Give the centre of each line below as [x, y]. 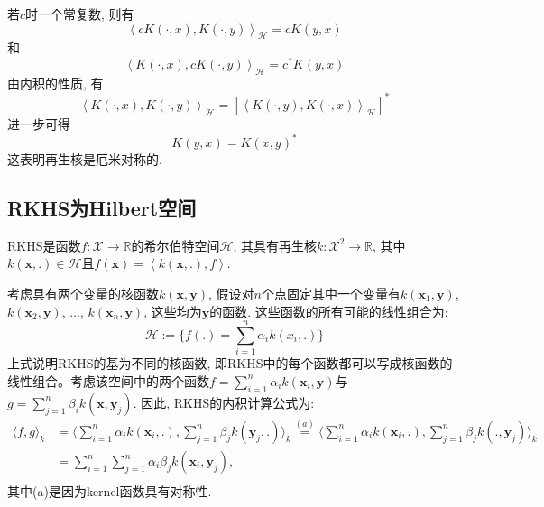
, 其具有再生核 [275, 245]
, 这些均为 [173, 311]
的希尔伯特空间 [175, 245]
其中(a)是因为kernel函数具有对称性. [110, 491]
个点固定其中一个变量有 [331, 294]
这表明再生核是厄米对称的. [85, 159]
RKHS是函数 [44, 245]
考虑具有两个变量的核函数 [83, 294]
